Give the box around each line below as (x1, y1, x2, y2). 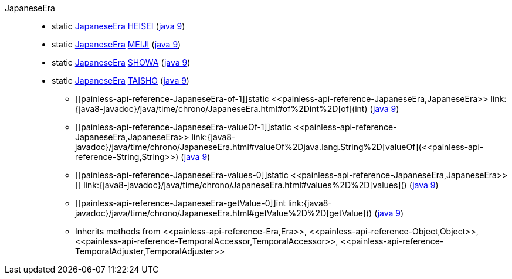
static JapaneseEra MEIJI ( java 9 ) (52, 39, 181, 49)
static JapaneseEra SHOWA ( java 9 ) (52, 57, 191, 67)
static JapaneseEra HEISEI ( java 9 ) (52, 21, 185, 31)
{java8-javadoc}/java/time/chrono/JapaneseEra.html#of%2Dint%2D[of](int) (75, 104, 368, 114)
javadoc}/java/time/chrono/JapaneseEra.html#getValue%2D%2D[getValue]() (75, 208, 372, 218)
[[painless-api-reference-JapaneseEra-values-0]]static (75, 170, 289, 180)
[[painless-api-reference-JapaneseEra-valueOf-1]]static (75, 122, 291, 132)
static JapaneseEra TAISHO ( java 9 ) (52, 76, 189, 86)
